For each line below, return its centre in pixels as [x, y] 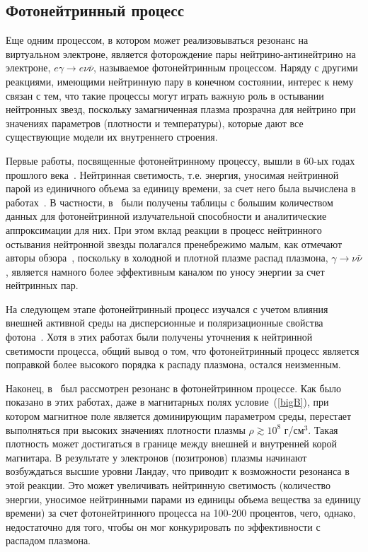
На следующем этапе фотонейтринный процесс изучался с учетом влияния [167, 309]
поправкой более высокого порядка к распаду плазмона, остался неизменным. [173, 364]
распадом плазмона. [48, 540]
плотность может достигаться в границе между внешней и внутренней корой [172, 444]
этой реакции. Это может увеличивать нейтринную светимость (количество [168, 485]
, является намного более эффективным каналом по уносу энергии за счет [165, 271]
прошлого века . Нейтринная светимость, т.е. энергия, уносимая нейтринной [172, 174]
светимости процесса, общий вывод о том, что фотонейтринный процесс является [183, 350]
